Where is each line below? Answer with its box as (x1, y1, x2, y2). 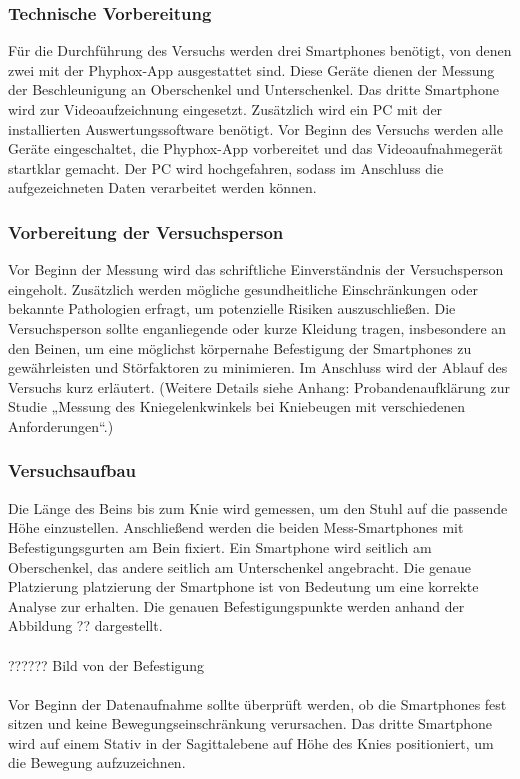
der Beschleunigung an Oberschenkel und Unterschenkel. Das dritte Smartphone (8, 79, 499, 100)
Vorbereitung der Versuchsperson (8, 219, 284, 244)
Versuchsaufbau (8, 458, 137, 483)
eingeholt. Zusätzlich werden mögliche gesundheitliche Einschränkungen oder (8, 278, 478, 299)
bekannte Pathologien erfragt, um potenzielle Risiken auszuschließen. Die (8, 298, 456, 319)
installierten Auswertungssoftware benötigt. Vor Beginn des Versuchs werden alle (8, 118, 503, 139)
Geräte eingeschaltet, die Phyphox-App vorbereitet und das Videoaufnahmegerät (8, 138, 503, 159)
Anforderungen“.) (8, 415, 114, 436)
